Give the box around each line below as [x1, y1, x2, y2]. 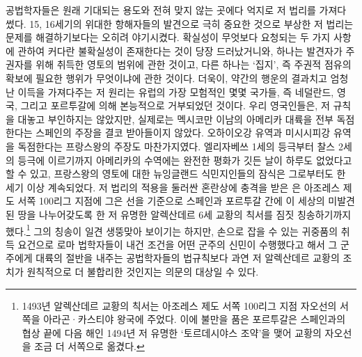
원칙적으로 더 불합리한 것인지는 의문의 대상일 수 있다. [26, 264, 259, 278]
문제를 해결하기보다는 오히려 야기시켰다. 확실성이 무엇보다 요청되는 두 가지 [6, 30, 331, 45]
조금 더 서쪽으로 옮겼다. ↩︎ [34, 339, 145, 354]
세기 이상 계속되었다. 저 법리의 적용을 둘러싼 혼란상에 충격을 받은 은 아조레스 [6, 180, 340, 194]
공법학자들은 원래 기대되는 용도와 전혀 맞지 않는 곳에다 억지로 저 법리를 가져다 [6, 3, 347, 17]
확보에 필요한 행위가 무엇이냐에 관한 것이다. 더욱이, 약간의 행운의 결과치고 [6, 70, 327, 85]
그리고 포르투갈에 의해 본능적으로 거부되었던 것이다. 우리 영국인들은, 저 [20, 98, 330, 113]
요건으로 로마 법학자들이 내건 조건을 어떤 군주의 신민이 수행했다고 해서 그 [17, 237, 338, 251]
